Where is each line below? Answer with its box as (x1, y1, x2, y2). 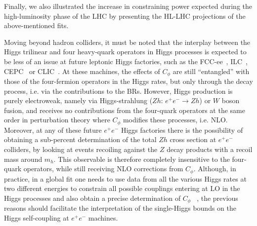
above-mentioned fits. (4, 20, 69, 31)
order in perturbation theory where (4, 114, 110, 125)
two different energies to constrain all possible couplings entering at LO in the (4, 183, 240, 193)
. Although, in (193, 163, 236, 174)
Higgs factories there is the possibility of (121, 124, 243, 135)
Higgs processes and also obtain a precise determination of (4, 192, 181, 203)
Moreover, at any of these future (4, 124, 102, 135)
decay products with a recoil (167, 144, 253, 154)
